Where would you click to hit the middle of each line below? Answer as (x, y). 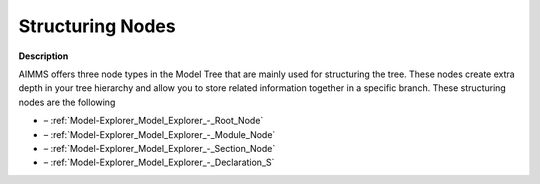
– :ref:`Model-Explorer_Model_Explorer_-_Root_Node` (153, 121)
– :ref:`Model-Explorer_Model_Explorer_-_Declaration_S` (159, 162)
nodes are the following (67, 102)
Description (43, 56)
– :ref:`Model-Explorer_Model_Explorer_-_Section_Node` (159, 148)
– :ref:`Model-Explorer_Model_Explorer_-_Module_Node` (159, 134)
